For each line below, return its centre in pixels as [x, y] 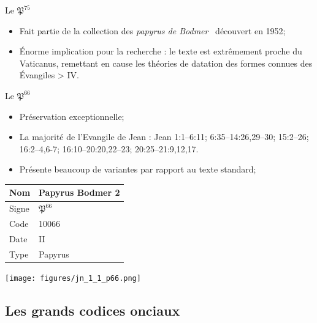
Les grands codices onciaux [93, 310]
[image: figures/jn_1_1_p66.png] [73, 278]
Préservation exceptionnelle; [72, 116]
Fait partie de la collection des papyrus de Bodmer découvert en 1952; [152, 30]
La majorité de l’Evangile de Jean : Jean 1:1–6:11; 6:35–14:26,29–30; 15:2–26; [164, 137]
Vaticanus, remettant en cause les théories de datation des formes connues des [166, 63]
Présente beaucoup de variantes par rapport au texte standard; [138, 169]
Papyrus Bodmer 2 [79, 192]
